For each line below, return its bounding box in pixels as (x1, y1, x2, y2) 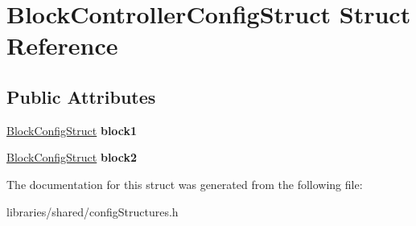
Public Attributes (6, 84, 156, 109)
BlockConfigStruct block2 (6, 149, 138, 166)
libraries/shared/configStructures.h (6, 203, 179, 220)
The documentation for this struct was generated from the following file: (6, 175, 363, 192)
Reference (6, 29, 118, 62)
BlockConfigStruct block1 (6, 121, 138, 138)
